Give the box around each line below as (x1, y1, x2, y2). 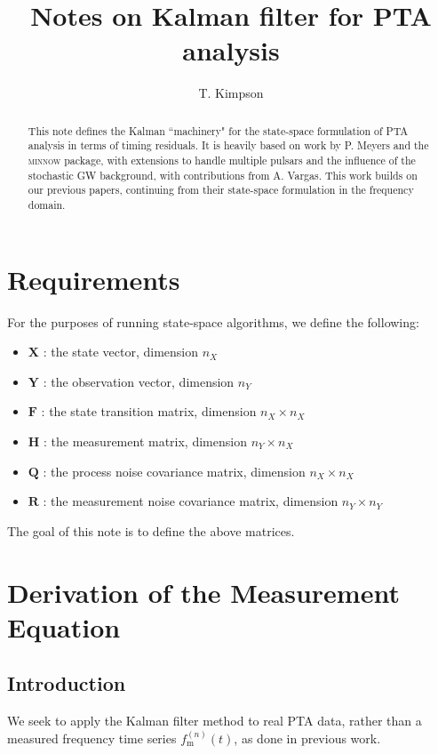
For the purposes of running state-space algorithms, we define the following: (7, 312, 419, 331)
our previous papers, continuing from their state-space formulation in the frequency (28, 182, 414, 197)
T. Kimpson (198, 84, 264, 102)
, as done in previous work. (234, 728, 381, 747)
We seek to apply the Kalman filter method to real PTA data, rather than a (7, 711, 422, 730)
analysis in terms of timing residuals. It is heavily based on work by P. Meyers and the (28, 138, 429, 153)
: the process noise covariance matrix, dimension (43, 461, 306, 480)
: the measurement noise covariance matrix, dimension (43, 492, 338, 510)
